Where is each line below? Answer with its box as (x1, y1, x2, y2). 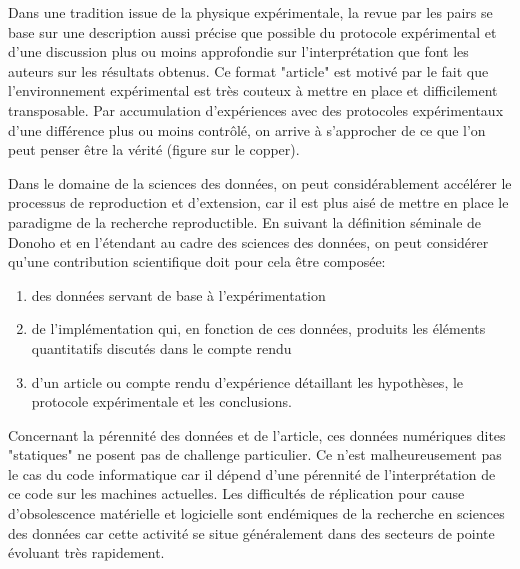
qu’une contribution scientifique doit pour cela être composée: (8, 251, 386, 272)
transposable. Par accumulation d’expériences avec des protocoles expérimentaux (8, 99, 504, 120)
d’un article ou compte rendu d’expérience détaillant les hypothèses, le (31, 371, 464, 392)
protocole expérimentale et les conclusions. (31, 391, 292, 412)
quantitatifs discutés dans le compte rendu (31, 337, 292, 358)
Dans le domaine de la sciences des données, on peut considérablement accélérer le (8, 172, 512, 193)
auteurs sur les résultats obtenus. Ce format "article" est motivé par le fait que (8, 60, 489, 81)
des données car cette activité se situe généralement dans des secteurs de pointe (8, 522, 495, 543)
